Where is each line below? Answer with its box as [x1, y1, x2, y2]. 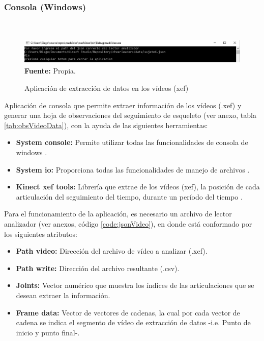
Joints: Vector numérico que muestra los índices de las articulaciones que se [16, 280, 254, 290]
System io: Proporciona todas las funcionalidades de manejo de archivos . [16, 164, 250, 175]
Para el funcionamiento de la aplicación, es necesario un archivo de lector [4, 208, 232, 219]
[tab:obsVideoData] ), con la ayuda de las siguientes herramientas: [4, 119, 208, 130]
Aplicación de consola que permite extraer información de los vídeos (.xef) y [4, 100, 242, 110]
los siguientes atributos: [4, 228, 77, 239]
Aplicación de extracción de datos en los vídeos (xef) [24, 83, 189, 93]
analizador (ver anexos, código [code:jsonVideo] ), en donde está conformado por [4, 218, 252, 229]
